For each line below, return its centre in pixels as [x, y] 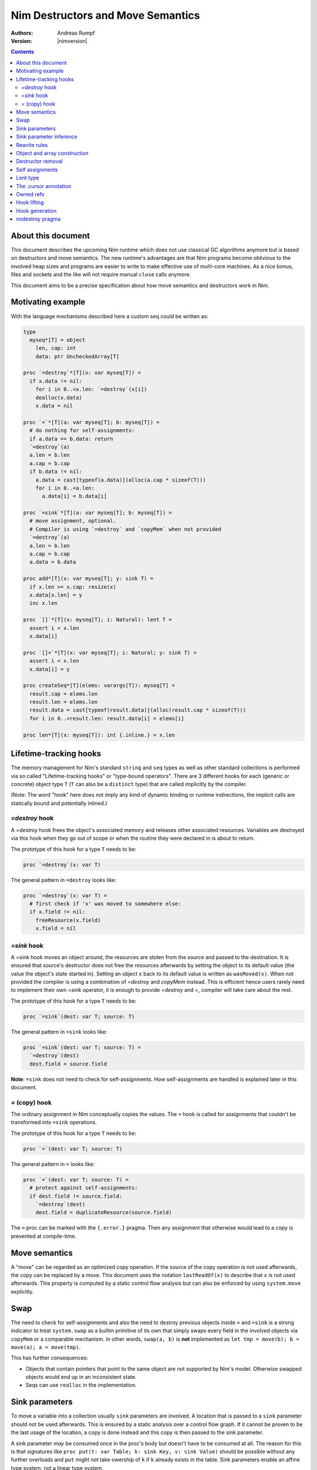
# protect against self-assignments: [84, 1188]
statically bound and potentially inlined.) [59, 803]
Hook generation [36, 211]
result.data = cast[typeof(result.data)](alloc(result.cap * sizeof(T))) [138, 710]
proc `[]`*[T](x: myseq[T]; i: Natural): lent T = [98, 620]
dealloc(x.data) [59, 397]
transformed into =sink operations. [54, 1122]
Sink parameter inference [47, 137]
